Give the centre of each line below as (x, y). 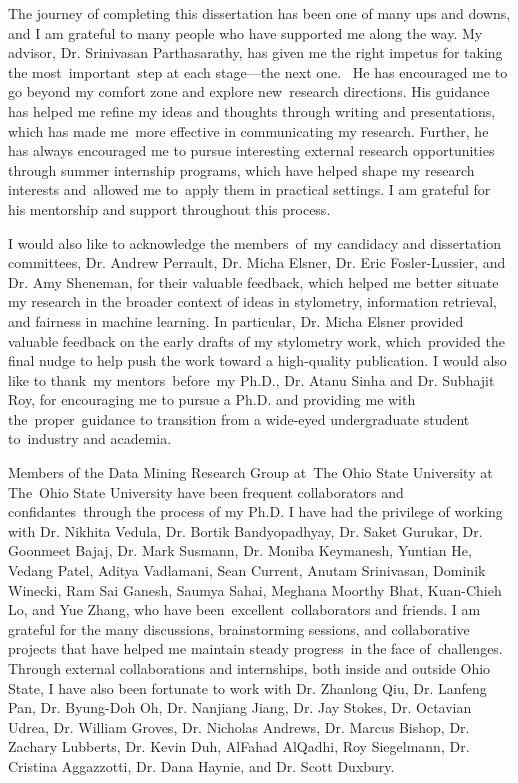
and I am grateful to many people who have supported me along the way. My (245, 32)
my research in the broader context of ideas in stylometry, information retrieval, (252, 301)
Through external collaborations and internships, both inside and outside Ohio (249, 668)
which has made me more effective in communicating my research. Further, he (248, 130)
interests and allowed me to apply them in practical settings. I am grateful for (249, 189)
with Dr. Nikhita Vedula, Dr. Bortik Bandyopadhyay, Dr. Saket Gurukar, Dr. (245, 530)
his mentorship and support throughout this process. (169, 208)
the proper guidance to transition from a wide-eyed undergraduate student (239, 418)
